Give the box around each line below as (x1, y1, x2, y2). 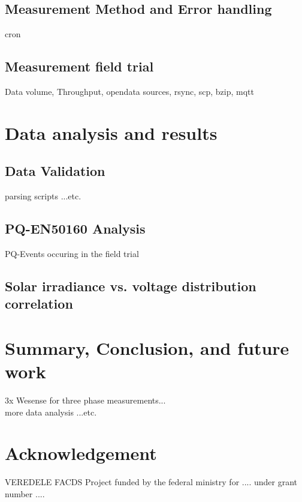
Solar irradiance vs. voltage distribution (5, 276, 256, 295)
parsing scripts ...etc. (5, 190, 81, 202)
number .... (5, 487, 45, 500)
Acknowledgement (5, 441, 157, 465)
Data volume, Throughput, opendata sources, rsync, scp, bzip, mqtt (5, 85, 254, 97)
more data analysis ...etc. (5, 405, 97, 418)
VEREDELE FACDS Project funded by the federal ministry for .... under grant (5, 476, 298, 488)
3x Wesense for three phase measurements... (5, 394, 166, 407)
